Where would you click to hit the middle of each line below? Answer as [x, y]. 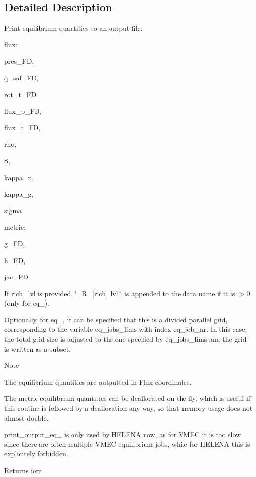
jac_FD [16, 277]
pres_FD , [19, 61]
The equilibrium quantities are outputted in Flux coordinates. [98, 381]
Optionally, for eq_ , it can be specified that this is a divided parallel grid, [116, 319]
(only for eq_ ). [27, 303]
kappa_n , [19, 177]
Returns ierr [23, 470]
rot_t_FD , [21, 94]
